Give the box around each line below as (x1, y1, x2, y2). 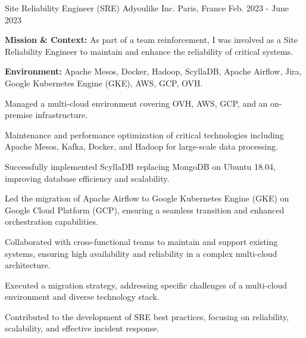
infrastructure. (35, 108, 88, 121)
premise (5, 108, 33, 121)
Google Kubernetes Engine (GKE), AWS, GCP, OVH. (5, 76, 203, 89)
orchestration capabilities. (5, 215, 98, 228)
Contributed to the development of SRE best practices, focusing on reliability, (5, 310, 289, 323)
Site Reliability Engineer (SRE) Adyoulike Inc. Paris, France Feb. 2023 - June (5, 2, 289, 14)
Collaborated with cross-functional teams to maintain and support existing (5, 235, 278, 247)
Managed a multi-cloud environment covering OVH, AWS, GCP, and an (5, 97, 268, 109)
